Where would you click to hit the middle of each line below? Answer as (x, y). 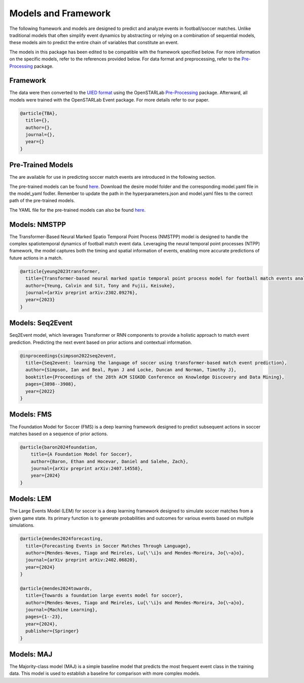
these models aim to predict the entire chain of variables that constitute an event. (94, 43)
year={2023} (40, 300)
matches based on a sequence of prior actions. (59, 434)
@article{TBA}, (39, 113)
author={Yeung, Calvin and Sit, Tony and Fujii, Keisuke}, (100, 285)
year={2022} (40, 391)
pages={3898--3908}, (51, 384)
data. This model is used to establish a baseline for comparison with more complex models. (105, 673)
